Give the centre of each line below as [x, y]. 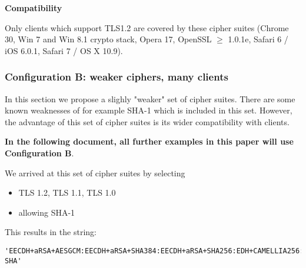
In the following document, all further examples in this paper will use [149, 141]
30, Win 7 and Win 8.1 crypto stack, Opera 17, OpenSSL [108, 39]
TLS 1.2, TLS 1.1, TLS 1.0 [67, 192]
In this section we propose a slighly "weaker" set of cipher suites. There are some [150, 98]
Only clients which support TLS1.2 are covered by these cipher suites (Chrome [147, 27]
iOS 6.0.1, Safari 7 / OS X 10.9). [64, 50]
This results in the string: [51, 232]
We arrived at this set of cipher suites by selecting [95, 172]
